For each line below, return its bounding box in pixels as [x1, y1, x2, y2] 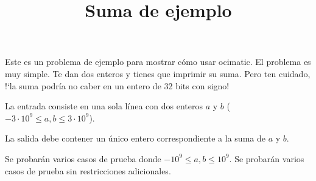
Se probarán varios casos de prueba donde [5, 152, 161, 165]
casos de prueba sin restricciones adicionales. [5, 164, 171, 177]
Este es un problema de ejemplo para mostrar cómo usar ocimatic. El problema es [5, 55, 311, 68]
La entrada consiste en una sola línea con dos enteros [5, 100, 203, 112]
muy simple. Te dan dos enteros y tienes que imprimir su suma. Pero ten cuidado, [5, 67, 311, 80]
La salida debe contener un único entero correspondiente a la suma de [5, 132, 265, 145]
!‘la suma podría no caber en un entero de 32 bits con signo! [5, 79, 230, 92]
